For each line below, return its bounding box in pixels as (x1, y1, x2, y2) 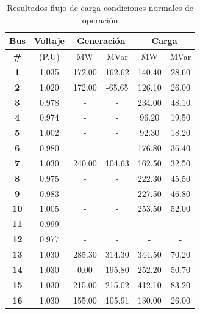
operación (82, 13, 118, 26)
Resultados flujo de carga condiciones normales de (7, 1, 194, 13)
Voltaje (34, 34, 65, 47)
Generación (77, 34, 126, 47)
